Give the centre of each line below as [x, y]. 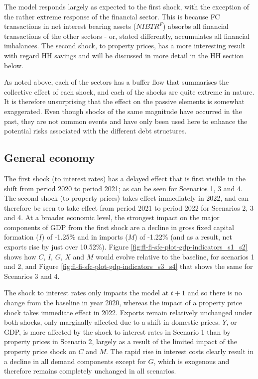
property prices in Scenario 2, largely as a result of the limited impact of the [121, 341]
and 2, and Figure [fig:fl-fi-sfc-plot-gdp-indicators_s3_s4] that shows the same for [129, 266]
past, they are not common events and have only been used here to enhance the [126, 121]
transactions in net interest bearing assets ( [70, 26]
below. [14, 65]
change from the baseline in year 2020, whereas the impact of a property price [123, 303]
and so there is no [215, 293]
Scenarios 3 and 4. [32, 276]
